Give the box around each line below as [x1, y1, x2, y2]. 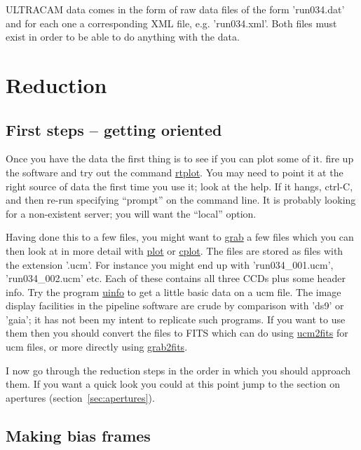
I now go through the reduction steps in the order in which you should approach [6, 363, 351, 377]
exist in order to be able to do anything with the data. [6, 29, 240, 44]
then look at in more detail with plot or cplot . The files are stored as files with [6, 243, 343, 258]
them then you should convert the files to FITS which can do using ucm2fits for [6, 325, 348, 340]
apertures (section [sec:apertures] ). [6, 390, 155, 405]
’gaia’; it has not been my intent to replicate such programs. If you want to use [6, 311, 346, 326]
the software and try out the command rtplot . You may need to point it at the [6, 164, 343, 179]
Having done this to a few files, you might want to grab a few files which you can [6, 230, 354, 244]
